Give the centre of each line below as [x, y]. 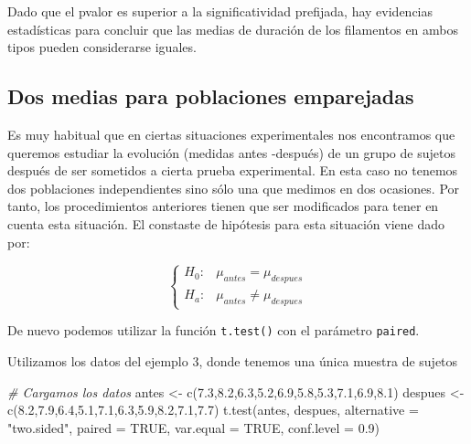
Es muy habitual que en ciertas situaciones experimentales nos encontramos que [231, 134]
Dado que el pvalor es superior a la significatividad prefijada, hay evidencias [220, 11]
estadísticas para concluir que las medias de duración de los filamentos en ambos [233, 29]
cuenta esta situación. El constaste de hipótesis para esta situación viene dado [226, 223]
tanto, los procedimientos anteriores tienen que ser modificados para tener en [223, 206]
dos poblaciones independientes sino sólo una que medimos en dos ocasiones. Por [234, 188]
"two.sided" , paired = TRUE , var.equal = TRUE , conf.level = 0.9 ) [194, 427]
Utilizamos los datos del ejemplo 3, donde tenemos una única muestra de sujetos [233, 360]
